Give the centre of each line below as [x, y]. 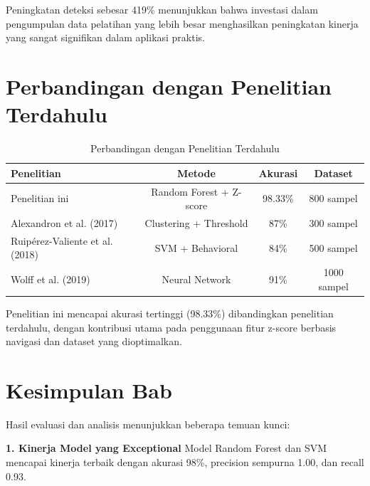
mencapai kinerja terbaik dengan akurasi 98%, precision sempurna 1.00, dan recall [185, 462]
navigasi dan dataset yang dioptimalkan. [94, 341]
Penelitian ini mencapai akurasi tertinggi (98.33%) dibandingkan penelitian [170, 313]
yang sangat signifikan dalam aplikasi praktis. [105, 37]
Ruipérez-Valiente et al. [62, 240]
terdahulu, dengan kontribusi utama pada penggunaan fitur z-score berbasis [171, 327]
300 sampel [333, 222]
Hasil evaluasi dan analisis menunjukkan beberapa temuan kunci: [148, 424]
